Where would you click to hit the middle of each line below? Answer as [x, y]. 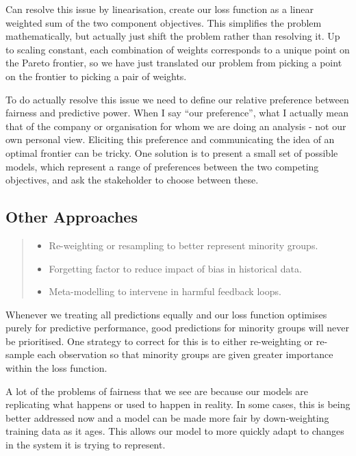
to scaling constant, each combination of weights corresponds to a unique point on [178, 49]
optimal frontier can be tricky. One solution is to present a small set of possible [172, 152]
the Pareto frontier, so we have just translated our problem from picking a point [174, 63]
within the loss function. [56, 368]
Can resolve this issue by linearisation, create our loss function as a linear [160, 9]
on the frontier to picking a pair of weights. [96, 76]
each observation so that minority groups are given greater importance [185, 354]
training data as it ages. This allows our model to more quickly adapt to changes [175, 431]
